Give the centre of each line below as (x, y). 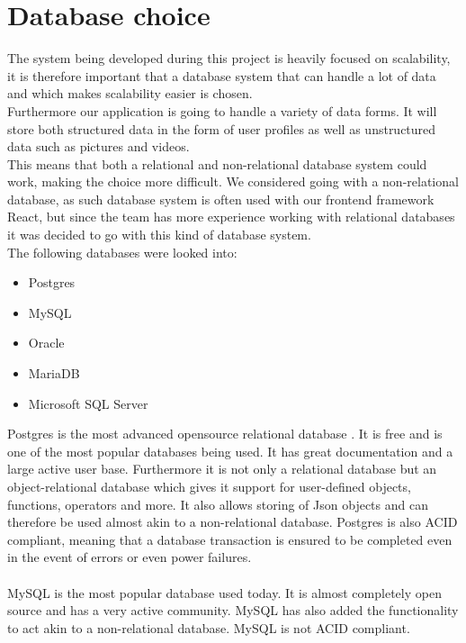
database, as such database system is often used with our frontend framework (221, 199)
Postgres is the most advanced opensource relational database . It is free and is (225, 434)
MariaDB (54, 373)
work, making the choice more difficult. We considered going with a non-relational (233, 181)
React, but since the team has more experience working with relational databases (231, 217)
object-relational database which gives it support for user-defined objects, (209, 486)
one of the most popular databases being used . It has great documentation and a (230, 451)
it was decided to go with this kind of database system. (159, 235)
